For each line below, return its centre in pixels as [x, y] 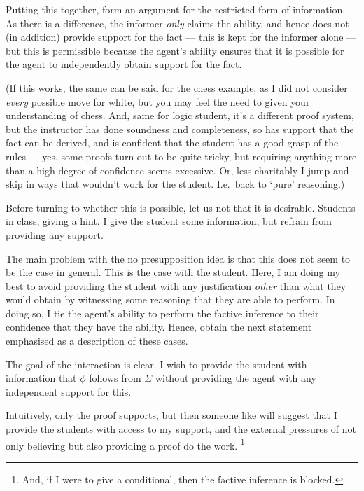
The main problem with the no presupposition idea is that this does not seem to [178, 258]
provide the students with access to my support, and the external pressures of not [181, 429]
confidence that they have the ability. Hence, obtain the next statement [159, 327]
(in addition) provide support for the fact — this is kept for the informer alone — [181, 37]
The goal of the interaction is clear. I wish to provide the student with [156, 364]
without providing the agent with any [236, 378]
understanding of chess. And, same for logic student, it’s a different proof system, [180, 115]
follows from [115, 378]
